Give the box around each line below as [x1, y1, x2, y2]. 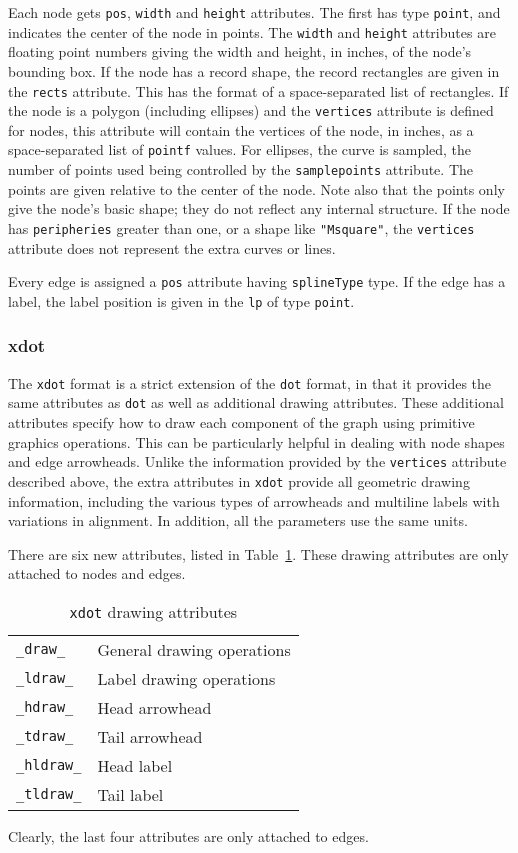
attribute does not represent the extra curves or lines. [8, 237, 336, 258]
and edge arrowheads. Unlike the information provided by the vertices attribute [8, 451, 507, 472]
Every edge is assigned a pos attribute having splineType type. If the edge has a [8, 271, 506, 292]
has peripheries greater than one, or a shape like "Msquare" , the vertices [8, 217, 475, 238]
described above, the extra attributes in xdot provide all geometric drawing [8, 470, 470, 491]
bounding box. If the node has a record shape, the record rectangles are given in [8, 60, 500, 81]
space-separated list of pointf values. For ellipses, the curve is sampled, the [8, 139, 472, 160]
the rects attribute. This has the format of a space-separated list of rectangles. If [8, 80, 509, 101]
